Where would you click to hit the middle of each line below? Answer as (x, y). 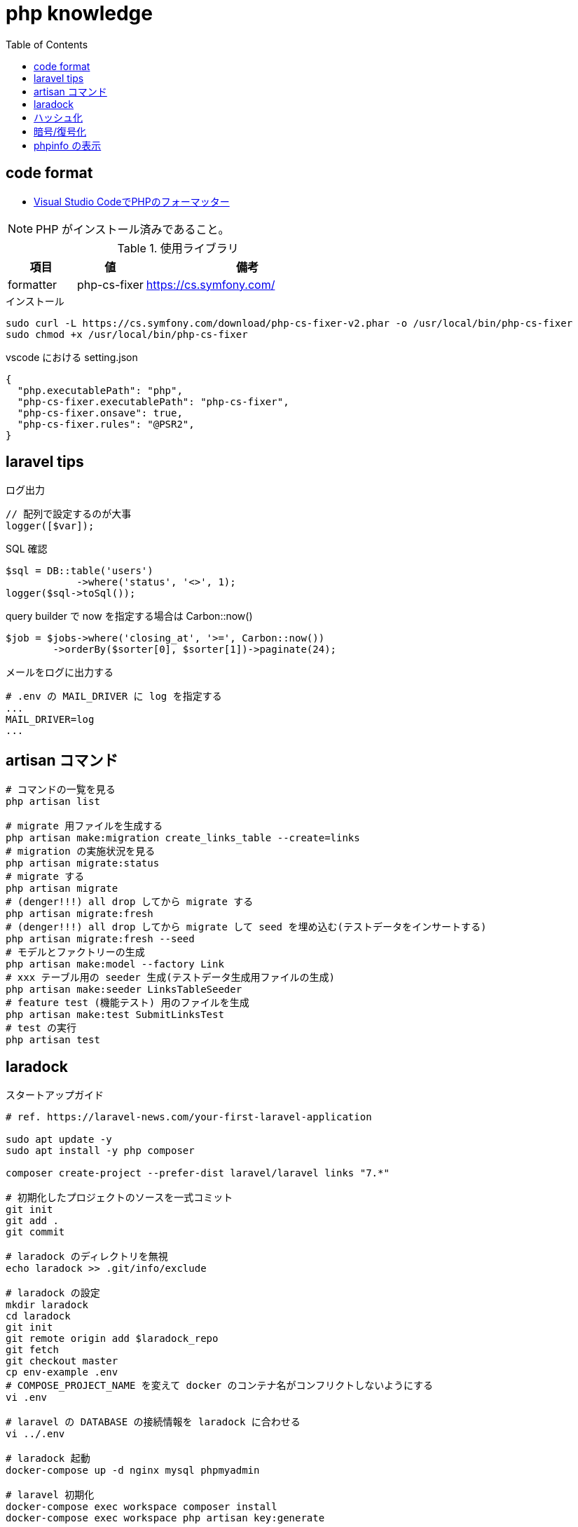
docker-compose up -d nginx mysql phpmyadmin (133, 1471)
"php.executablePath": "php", (100, 390)
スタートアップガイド (55, 1095)
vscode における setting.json (72, 357)
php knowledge (79, 13)
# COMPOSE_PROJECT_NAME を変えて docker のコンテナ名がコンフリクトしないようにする (220, 1386)
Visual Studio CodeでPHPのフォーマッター (132, 201)
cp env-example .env (62, 1372)
